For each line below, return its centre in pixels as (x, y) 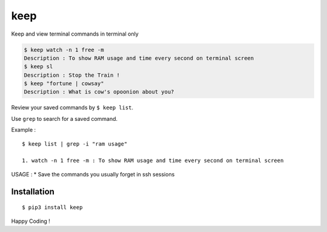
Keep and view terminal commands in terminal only (75, 34)
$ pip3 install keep (52, 208)
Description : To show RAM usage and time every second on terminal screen (139, 58)
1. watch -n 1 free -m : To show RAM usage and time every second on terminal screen (153, 161)
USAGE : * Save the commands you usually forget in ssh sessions (93, 174)
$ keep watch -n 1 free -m (64, 50)
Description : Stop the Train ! (72, 75)
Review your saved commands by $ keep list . (72, 108)
